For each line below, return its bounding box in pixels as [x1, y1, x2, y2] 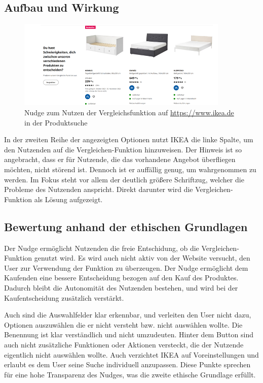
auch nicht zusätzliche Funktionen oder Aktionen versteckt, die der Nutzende [4, 339, 244, 349]
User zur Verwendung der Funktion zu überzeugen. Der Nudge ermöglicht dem [4, 262, 248, 273]
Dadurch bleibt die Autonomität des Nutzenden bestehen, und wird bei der [4, 282, 238, 293]
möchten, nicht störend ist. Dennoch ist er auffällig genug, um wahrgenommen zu [4, 164, 256, 174]
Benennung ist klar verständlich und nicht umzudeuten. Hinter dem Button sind [4, 329, 253, 340]
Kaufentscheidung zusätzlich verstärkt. [4, 292, 124, 303]
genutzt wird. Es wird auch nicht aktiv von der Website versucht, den [34, 252, 250, 263]
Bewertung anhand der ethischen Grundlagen [4, 218, 248, 234]
